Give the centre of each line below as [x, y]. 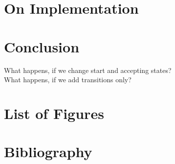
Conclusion [42, 46]
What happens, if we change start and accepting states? [88, 70]
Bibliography [48, 152]
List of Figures [54, 113]
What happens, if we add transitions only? [68, 80]
